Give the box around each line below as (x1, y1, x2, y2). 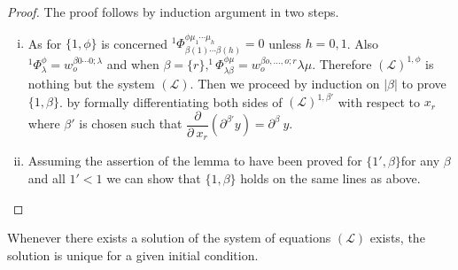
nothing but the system (27, 74, 155, 93)
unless (268, 34, 301, 52)
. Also (346, 34, 379, 52)
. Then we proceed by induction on (190, 74, 380, 93)
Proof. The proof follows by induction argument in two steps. (7, 3, 339, 20)
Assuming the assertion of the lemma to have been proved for (27, 151, 362, 170)
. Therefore (312, 54, 372, 73)
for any (400, 151, 440, 170)
